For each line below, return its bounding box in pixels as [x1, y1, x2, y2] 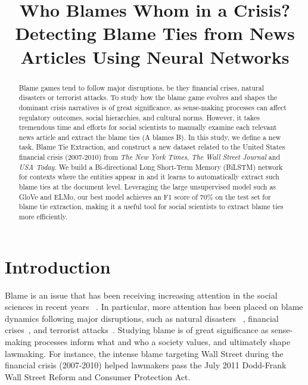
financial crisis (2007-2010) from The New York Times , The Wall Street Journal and [18, 152, 280, 162]
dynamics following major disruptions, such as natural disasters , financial [5, 312, 279, 324]
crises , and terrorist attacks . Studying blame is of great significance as [5, 324, 269, 336]
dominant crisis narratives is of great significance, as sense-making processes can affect [18, 102, 287, 112]
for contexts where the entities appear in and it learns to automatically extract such [18, 172, 279, 182]
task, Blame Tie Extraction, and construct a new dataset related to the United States [18, 142, 285, 152]
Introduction [5, 254, 111, 278]
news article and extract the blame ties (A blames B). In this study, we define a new [18, 132, 281, 142]
